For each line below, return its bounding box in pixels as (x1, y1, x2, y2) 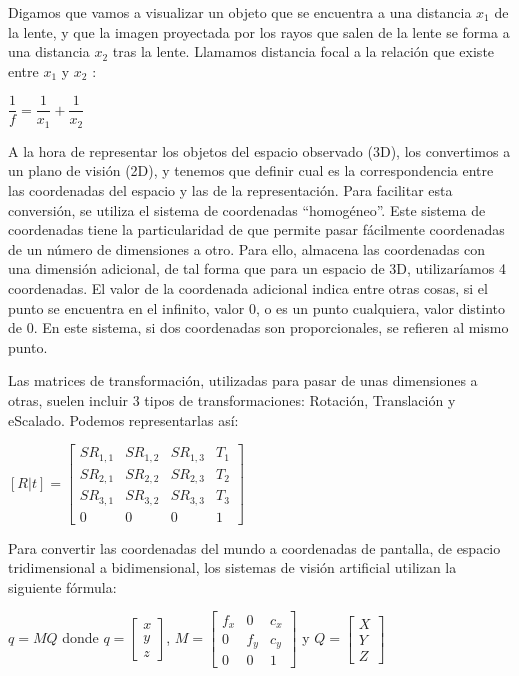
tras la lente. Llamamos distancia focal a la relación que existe (112, 41, 495, 62)
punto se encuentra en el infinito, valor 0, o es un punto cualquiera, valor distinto (8, 297, 506, 318)
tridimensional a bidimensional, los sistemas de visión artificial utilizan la (8, 557, 457, 578)
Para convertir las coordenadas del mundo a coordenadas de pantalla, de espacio (8, 537, 501, 558)
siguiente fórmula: (8, 576, 117, 597)
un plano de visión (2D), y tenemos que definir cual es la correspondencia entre (8, 160, 494, 181)
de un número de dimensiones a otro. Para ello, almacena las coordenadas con (8, 238, 486, 259)
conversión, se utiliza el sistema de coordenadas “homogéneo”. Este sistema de (8, 199, 486, 220)
